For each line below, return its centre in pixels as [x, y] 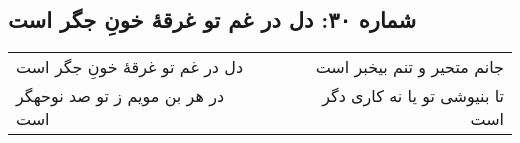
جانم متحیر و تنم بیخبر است [409, 67]
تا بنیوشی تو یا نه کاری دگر [413, 96]
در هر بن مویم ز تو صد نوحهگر [120, 96]
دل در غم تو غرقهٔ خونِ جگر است [130, 67]
